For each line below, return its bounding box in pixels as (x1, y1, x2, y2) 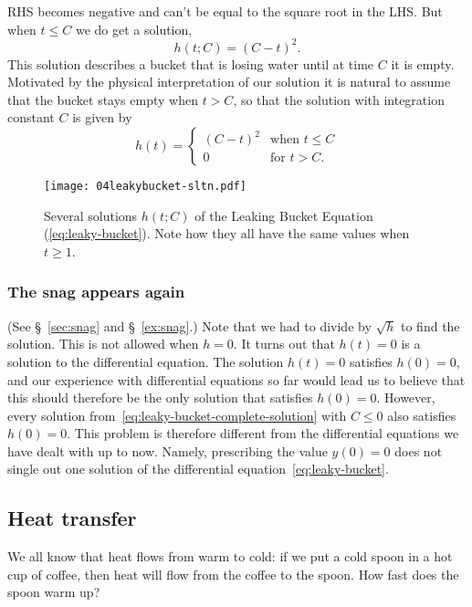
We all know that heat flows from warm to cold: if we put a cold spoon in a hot (7, 547, 453, 566)
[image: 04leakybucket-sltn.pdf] (44, 180, 246, 194)
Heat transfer (7, 504, 137, 532)
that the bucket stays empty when (7, 89, 198, 109)
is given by (72, 108, 132, 127)
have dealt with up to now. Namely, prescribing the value (7, 441, 328, 460)
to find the (401, 316, 460, 335)
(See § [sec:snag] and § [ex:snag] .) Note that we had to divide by (7, 316, 372, 335)
